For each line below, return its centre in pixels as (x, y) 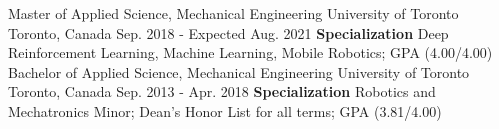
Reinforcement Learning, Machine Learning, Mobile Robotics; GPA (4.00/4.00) (250, 52)
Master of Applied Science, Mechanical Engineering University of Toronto (233, 13)
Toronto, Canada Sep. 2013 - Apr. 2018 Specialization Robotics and (222, 91)
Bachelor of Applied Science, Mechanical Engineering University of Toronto (239, 71)
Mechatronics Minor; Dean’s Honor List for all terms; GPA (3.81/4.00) (225, 110)
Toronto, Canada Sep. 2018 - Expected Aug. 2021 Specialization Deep (228, 32)
